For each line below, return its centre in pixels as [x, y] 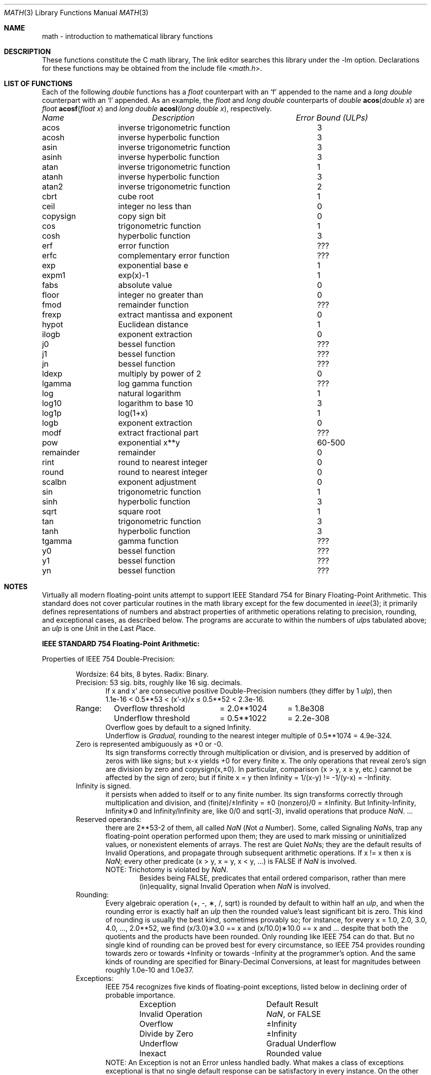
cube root [136, 196]
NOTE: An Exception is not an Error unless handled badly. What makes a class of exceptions [255, 1062]
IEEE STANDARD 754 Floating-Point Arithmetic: [121, 644]
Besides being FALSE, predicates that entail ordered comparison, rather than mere [273, 878]
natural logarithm [150, 393]
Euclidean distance [153, 324]
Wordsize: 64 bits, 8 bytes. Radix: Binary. [142, 674]
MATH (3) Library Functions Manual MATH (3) [76, 13]
